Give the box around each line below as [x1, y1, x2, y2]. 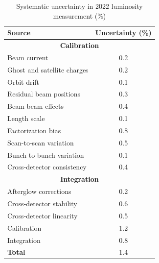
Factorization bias [7, 125, 61, 135]
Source [7, 27, 31, 38]
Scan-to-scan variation [7, 137, 74, 147]
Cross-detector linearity [7, 210, 78, 220]
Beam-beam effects [7, 101, 64, 111]
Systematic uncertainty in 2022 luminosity [16, 1, 143, 11]
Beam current [7, 52, 48, 62]
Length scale [7, 113, 45, 123]
